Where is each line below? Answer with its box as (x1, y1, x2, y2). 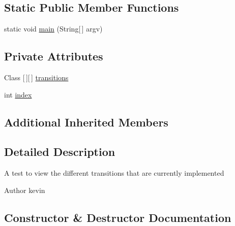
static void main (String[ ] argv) (4, 23, 103, 34)
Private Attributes (4, 48, 103, 64)
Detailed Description (4, 144, 115, 159)
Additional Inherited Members (4, 114, 168, 130)
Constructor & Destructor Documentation (4, 209, 231, 225)
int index (4, 89, 32, 100)
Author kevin (4, 184, 45, 195)
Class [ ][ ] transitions (4, 72, 69, 82)
